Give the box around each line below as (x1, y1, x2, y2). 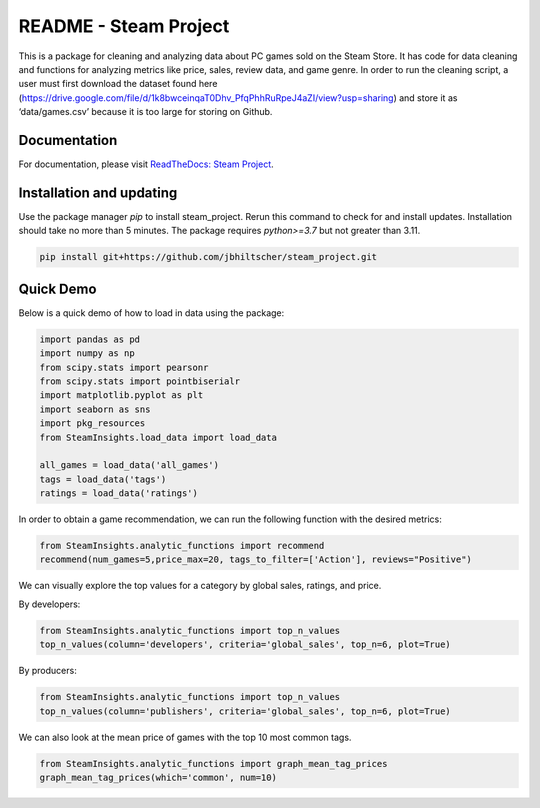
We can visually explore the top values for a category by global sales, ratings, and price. (18, 580, 382, 592)
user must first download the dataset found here (18, 78, 218, 90)
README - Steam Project (18, 15, 230, 37)
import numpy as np (39, 348, 135, 359)
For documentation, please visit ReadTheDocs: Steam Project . (18, 158, 274, 170)
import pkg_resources (39, 418, 146, 429)
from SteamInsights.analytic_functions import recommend (39, 540, 325, 552)
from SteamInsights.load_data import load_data (39, 431, 277, 443)
